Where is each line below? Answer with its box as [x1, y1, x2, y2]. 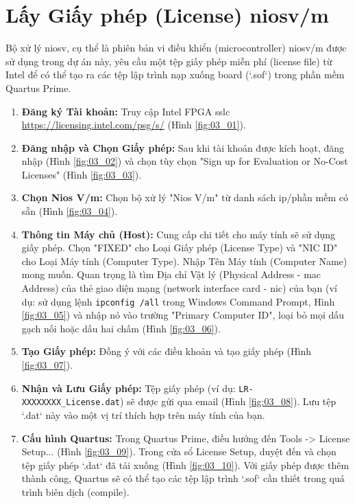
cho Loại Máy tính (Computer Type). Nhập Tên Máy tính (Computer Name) [21, 253, 347, 268]
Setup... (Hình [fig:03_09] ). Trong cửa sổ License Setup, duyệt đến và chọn [21, 444, 336, 459]
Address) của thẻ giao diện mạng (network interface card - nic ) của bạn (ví [21, 281, 337, 295]
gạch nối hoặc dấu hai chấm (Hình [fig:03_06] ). [21, 321, 221, 335]
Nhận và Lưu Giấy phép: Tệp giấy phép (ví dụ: [21, 380, 236, 395]
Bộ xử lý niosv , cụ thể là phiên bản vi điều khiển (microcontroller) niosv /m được [5, 41, 347, 55]
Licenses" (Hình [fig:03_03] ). [21, 167, 142, 181]
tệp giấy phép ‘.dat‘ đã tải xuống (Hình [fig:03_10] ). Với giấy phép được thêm [21, 457, 350, 472]
